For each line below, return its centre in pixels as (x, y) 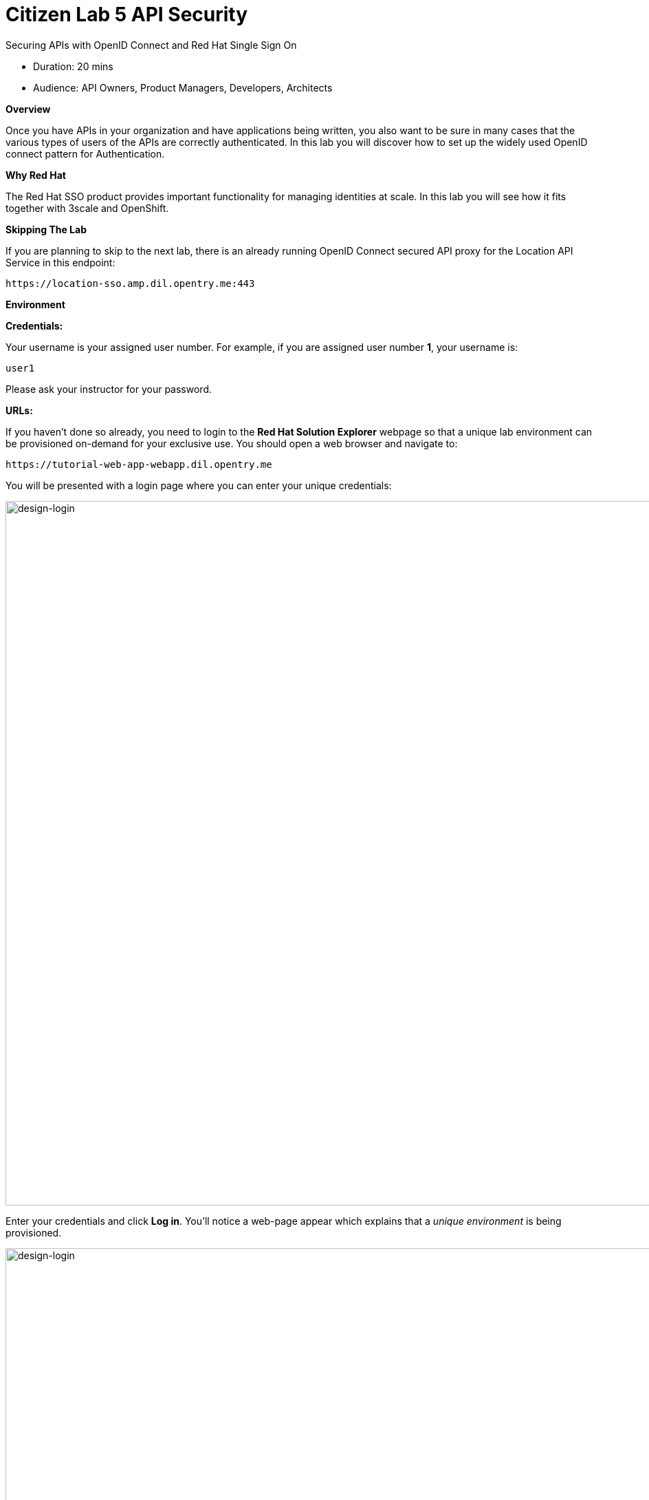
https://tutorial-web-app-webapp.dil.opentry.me (139, 464)
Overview (28, 109)
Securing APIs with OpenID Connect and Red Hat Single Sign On (151, 45)
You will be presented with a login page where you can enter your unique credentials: (199, 485)
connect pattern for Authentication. (85, 153)
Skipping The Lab (46, 229)
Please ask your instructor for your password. (109, 389)
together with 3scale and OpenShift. (87, 208)
